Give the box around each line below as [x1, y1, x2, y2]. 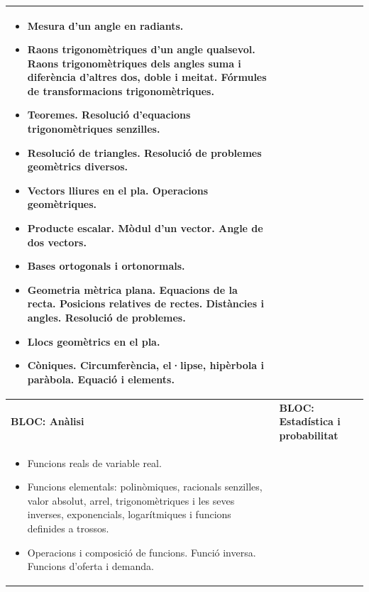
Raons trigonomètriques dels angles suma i [27, 55, 241, 70]
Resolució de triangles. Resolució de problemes [27, 145, 262, 160]
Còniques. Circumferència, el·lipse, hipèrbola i [27, 358, 264, 373]
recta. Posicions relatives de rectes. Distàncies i [27, 296, 264, 311]
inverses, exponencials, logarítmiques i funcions [27, 507, 231, 522]
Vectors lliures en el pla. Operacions [27, 182, 209, 197]
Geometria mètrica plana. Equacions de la [27, 282, 238, 297]
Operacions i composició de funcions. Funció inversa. [27, 544, 256, 559]
